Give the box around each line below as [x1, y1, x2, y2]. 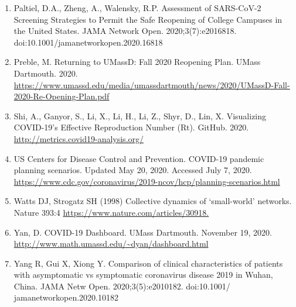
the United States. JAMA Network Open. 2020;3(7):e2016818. [13, 25, 237, 37]
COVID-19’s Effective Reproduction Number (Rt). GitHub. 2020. [13, 121, 249, 133]
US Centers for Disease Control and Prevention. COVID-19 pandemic [13, 152, 264, 164]
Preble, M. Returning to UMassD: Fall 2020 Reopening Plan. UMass [13, 56, 261, 68]
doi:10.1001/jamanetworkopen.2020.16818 [13, 36, 163, 48]
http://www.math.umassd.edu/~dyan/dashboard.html [13, 237, 209, 250]
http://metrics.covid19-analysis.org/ [13, 132, 144, 144]
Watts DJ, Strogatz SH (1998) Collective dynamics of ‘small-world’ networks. [13, 195, 292, 207]
